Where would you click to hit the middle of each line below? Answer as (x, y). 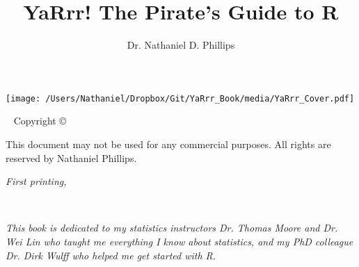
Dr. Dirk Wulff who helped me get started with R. (111, 255)
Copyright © (40, 121)
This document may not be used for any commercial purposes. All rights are (168, 144)
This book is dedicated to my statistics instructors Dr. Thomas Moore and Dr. (172, 228)
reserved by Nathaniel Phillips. (71, 157)
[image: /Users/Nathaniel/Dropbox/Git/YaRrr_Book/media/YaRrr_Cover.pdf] (180, 98)
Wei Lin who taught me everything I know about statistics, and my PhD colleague (179, 241)
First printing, (36, 181)
